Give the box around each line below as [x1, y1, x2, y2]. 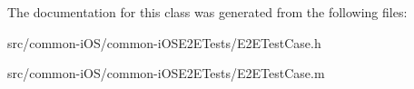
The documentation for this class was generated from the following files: [7, 3, 408, 21]
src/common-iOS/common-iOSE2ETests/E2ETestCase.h [7, 33, 321, 52]
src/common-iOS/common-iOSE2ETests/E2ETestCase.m [7, 64, 325, 83]
